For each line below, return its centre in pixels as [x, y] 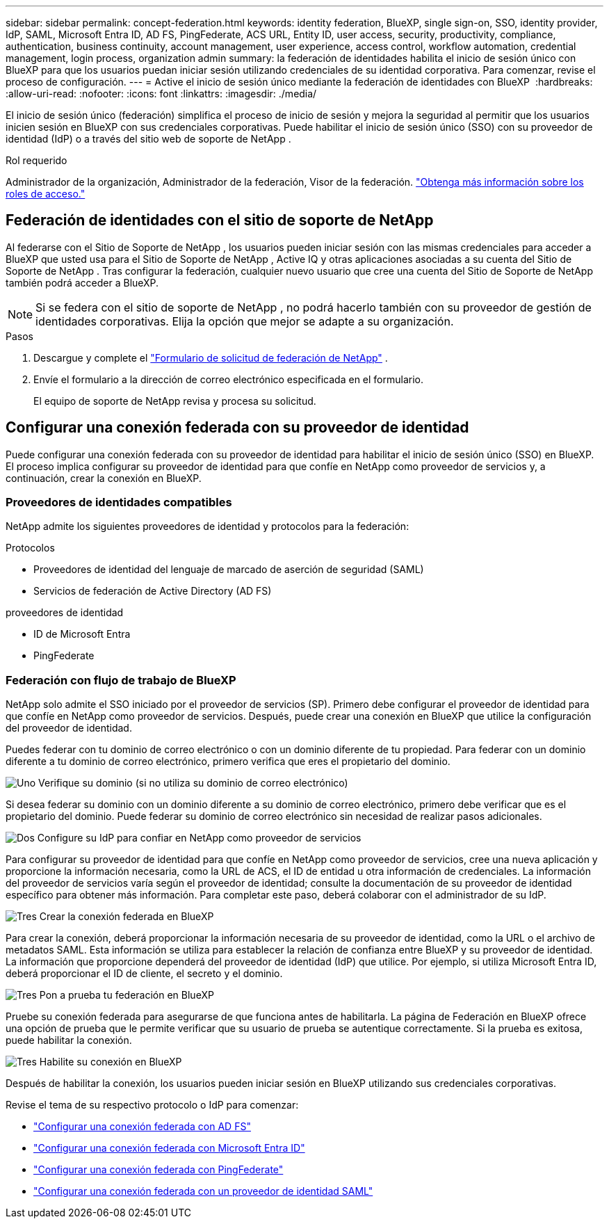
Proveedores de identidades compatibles [119, 502]
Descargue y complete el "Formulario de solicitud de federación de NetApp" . [211, 357]
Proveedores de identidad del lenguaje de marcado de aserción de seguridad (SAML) [229, 570]
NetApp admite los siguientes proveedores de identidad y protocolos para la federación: [208, 526]
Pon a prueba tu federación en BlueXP [127, 995]
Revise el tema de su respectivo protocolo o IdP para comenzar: [152, 1105]
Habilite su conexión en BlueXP [111, 1062]
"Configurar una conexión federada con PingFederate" [159, 1170]
